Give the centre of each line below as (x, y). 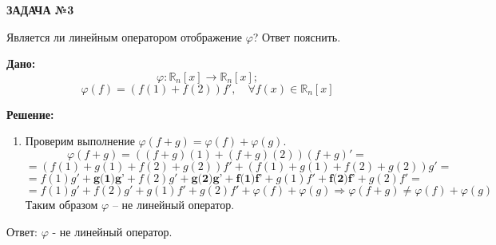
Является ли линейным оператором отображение (124, 36)
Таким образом (62, 204)
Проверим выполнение (80, 141)
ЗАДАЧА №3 (40, 10)
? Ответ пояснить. (297, 36)
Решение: (30, 114)
